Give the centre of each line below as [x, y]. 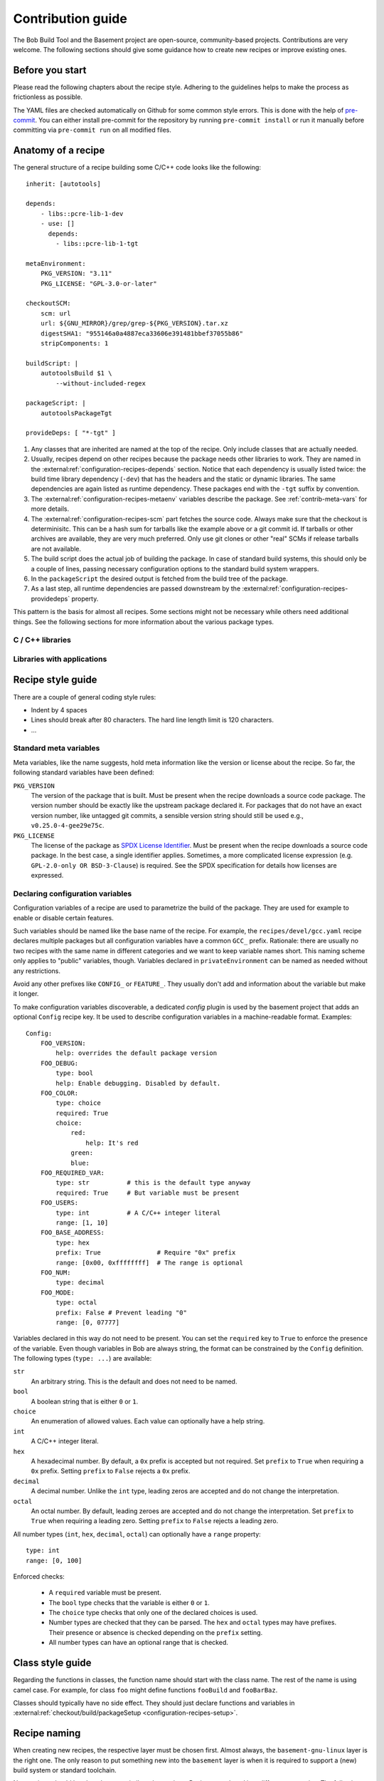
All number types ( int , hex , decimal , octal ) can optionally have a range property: [137, 1534]
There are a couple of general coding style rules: [85, 697]
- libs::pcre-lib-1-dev [82, 213]
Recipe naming [47, 1734]
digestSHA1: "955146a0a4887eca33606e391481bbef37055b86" [142, 333]
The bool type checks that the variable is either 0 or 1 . [129, 1602]
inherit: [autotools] [63, 184]
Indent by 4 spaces [59, 710]
